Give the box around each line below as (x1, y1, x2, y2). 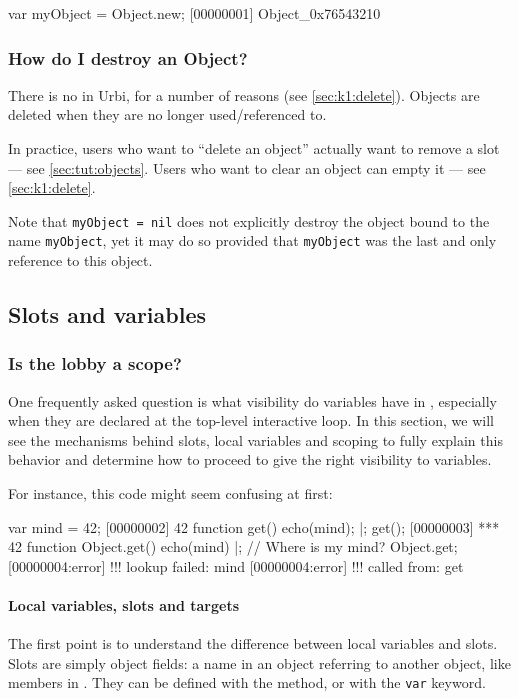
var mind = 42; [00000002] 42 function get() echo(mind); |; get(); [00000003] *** (8, 516, 500, 537)
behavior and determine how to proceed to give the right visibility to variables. (8, 449, 492, 470)
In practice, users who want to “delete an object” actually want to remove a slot (8, 138, 500, 158)
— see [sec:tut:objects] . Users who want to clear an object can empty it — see (8, 157, 486, 178)
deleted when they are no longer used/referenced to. (8, 104, 327, 125)
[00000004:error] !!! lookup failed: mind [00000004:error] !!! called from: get (8, 555, 464, 576)
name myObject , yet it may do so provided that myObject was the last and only (8, 230, 497, 251)
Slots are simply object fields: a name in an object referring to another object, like (8, 652, 511, 673)
